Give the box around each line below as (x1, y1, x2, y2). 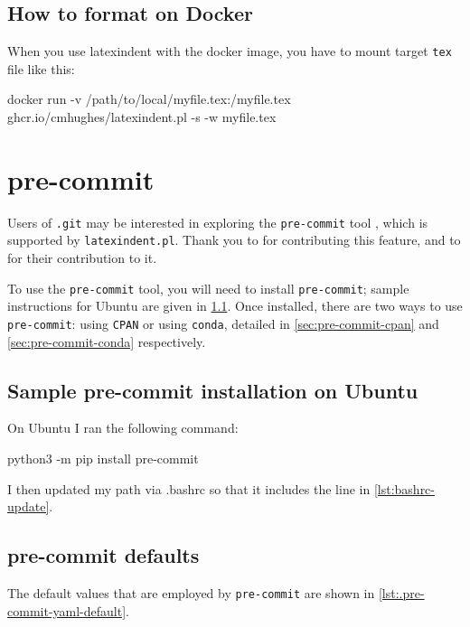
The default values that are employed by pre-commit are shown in (7, 583, 375, 602)
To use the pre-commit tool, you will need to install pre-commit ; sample (7, 278, 409, 297)
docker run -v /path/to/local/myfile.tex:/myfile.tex (7, 89, 291, 108)
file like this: (7, 59, 75, 78)
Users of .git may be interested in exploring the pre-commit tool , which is (7, 212, 428, 231)
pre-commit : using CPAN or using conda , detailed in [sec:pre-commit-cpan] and (7, 313, 439, 332)
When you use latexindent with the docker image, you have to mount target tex (7, 42, 452, 61)
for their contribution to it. (7, 248, 157, 267)
